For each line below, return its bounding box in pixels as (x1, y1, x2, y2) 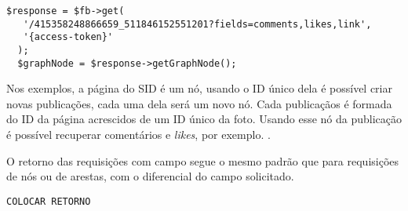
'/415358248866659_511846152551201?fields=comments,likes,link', (23, 18, 372, 30)
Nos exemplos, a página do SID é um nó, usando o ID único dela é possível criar (6, 80, 392, 96)
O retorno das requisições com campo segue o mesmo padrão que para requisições (6, 152, 399, 169)
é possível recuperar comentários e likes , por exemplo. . (6, 126, 271, 143)
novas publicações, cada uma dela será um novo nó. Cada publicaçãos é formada (6, 95, 392, 111)
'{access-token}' (23, 31, 114, 43)
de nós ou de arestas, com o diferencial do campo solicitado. (6, 168, 294, 184)
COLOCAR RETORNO (6, 195, 91, 207)
